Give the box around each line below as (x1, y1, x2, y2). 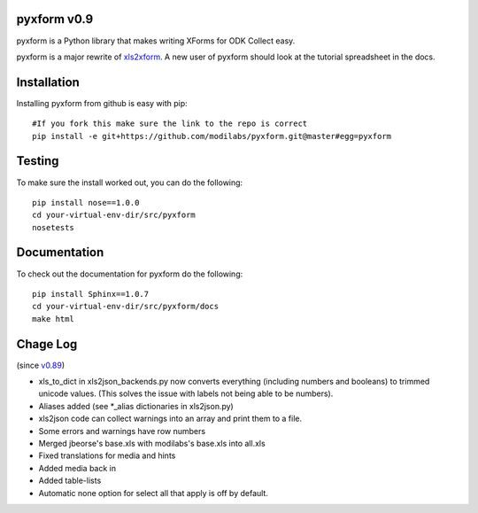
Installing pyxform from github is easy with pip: (16, 97, 188, 108)
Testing (16, 153, 59, 168)
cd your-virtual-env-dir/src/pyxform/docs (32, 301, 220, 312)
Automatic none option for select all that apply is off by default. (38, 487, 269, 498)
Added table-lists (38, 475, 102, 486)
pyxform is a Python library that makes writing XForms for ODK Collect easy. (16, 35, 296, 46)
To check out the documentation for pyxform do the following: (16, 268, 243, 279)
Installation (16, 74, 80, 89)
